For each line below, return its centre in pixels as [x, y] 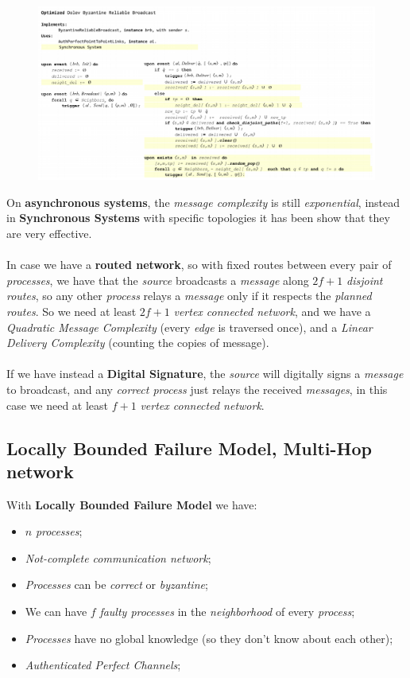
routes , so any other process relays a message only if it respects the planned [189, 296]
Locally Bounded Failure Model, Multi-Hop [189, 448]
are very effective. [49, 233]
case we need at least [58, 405]
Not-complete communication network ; [118, 557]
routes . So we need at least [72, 311]
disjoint [365, 280]
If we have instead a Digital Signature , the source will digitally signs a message [205, 374]
